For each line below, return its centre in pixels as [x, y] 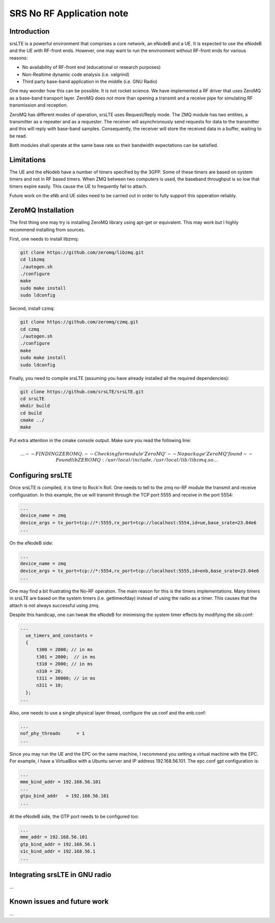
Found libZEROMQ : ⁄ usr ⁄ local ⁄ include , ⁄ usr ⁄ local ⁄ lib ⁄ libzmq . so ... [137, 460]
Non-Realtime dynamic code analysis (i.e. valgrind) [76, 74]
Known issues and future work [59, 901]
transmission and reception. [39, 105]
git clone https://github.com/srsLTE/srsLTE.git [82, 392]
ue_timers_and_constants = [59, 635]
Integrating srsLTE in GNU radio [60, 875]
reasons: [19, 58]
